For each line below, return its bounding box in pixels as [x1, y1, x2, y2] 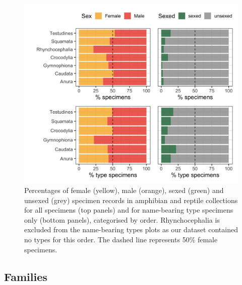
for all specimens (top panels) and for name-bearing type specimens [24, 205, 233, 215]
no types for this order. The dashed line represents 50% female [24, 234, 218, 245]
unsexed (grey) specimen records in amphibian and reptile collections [24, 195, 238, 205]
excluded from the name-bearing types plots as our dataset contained [24, 224, 238, 235]
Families [4, 268, 47, 284]
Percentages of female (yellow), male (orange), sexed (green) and [24, 185, 224, 196]
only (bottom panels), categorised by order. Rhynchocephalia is [24, 214, 220, 225]
